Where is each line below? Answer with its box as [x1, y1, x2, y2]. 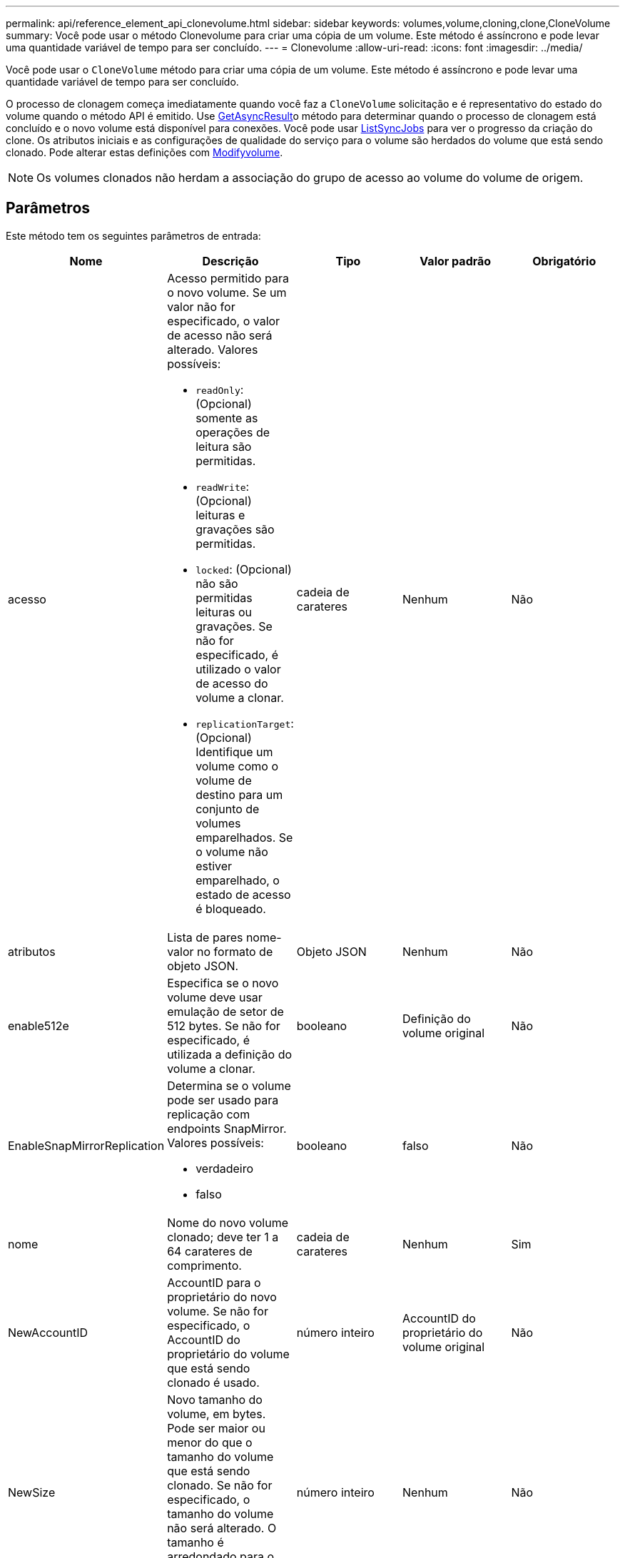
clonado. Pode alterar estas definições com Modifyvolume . [6, 146, 283, 158]
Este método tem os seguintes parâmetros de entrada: [6, 229, 261, 242]
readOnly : [195, 382, 244, 397]
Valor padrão [420, 253, 492, 268]
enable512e [8, 1018, 69, 1033]
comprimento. [167, 1258, 242, 1273]
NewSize [8, 1485, 56, 1500]
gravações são [195, 521, 275, 536]
